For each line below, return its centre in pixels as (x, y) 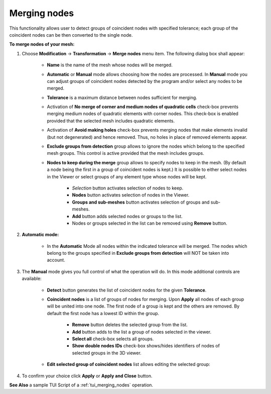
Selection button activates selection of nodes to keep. (127, 188)
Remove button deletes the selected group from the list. (130, 325)
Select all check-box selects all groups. (113, 339)
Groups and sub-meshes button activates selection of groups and (141, 202)
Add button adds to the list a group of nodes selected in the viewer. (142, 332)
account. (56, 260)
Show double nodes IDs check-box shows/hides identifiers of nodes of (146, 346)
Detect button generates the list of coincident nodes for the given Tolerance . (127, 290)
